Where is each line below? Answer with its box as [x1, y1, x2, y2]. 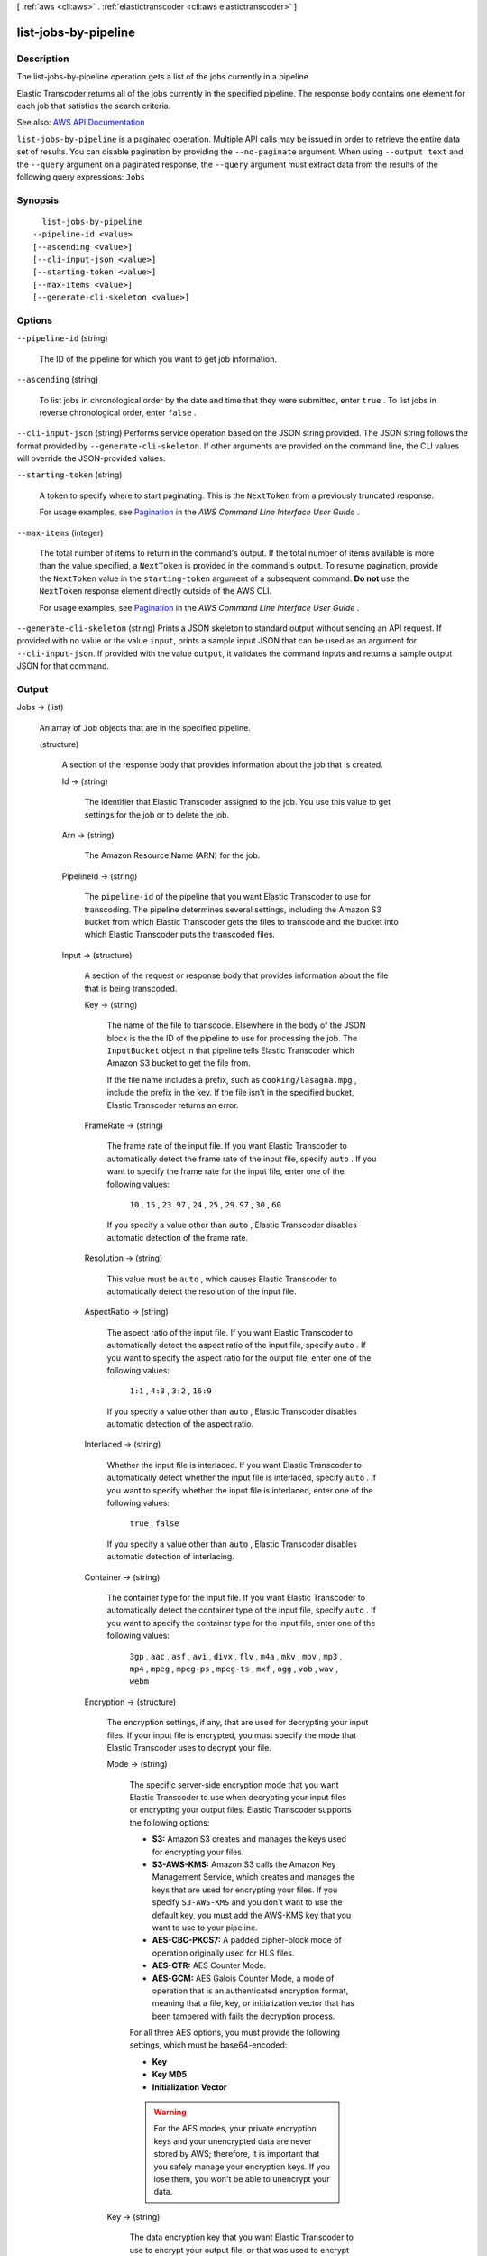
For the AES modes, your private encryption [153, 2123, 317, 2134]
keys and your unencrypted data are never [153, 2135, 312, 2147]
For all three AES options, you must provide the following [129, 2027, 341, 2039]
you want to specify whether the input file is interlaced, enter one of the [106, 1484, 373, 1495]
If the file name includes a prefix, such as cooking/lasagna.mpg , [106, 1074, 357, 1085]
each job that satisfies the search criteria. [16, 100, 171, 111]
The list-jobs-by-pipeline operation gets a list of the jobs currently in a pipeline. [16, 71, 311, 82]
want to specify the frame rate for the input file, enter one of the [106, 1166, 345, 1177]
